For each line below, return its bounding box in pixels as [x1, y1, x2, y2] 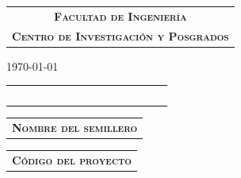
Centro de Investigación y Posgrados [12, 27, 229, 44]
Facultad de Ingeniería [54, 7, 187, 24]
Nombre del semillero [12, 118, 138, 135]
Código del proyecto [12, 151, 132, 168]
